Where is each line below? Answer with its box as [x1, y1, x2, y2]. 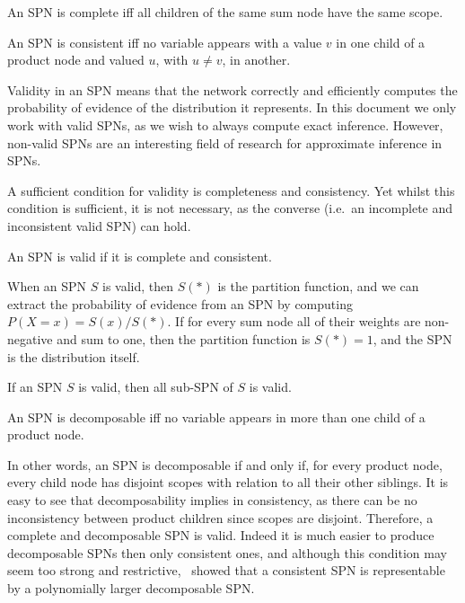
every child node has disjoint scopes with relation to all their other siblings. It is [7, 473, 449, 492]
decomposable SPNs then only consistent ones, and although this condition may [7, 543, 447, 562]
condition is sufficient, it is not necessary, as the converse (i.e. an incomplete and [7, 199, 453, 217]
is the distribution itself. [7, 347, 140, 366]
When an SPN [7, 277, 87, 296]
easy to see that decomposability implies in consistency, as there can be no [7, 491, 417, 510]
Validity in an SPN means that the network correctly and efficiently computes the [7, 80, 458, 99]
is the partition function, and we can [217, 277, 419, 296]
